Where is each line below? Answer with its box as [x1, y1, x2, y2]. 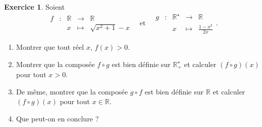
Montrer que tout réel [16, 42, 84, 52]
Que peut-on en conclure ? [16, 113, 99, 123]
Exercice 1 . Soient [4, 2, 65, 12]
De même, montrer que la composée [16, 86, 128, 97]
